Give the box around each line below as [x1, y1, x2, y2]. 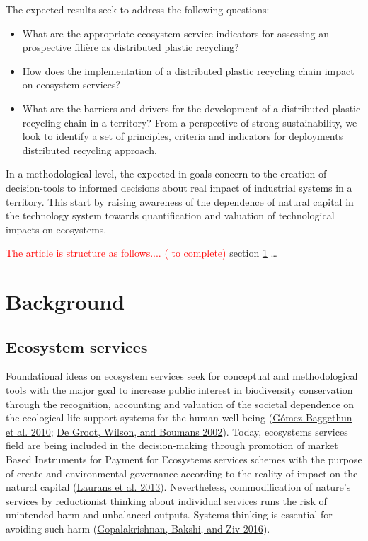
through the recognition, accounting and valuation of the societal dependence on [6, 396, 355, 411]
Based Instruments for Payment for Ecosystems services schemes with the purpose [6, 452, 362, 467]
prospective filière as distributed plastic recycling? [22, 40, 239, 54]
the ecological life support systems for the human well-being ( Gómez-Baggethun [6, 410, 352, 425]
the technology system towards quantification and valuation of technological [6, 208, 335, 223]
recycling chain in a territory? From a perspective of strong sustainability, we [22, 115, 357, 129]
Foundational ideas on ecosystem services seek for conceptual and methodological [6, 368, 358, 383]
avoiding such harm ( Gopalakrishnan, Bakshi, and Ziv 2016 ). [6, 521, 270, 536]
